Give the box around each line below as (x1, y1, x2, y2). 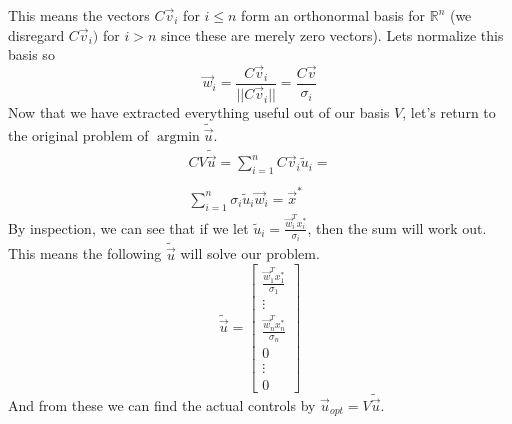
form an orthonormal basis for (241, 5, 426, 25)
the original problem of (8, 125, 149, 146)
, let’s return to (402, 102, 496, 123)
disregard (8, 24, 65, 45)
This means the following (8, 243, 162, 264)
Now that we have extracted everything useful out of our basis (8, 102, 390, 123)
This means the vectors (8, 5, 150, 25)
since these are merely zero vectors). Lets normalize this (160, 24, 504, 45)
